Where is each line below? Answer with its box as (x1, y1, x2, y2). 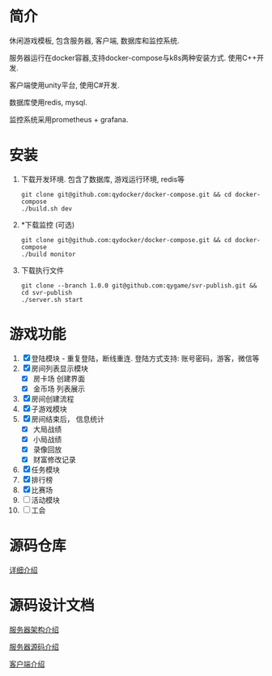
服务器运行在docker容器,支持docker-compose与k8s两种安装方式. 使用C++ (9, 53, 257, 62)
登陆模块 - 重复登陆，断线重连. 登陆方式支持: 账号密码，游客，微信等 (31, 353, 260, 363)
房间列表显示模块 (31, 364, 88, 373)
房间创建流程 (31, 393, 74, 403)
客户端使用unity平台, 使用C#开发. (9, 80, 120, 90)
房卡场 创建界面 (32, 373, 86, 383)
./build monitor (20, 250, 76, 258)
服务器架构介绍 (9, 625, 59, 635)
